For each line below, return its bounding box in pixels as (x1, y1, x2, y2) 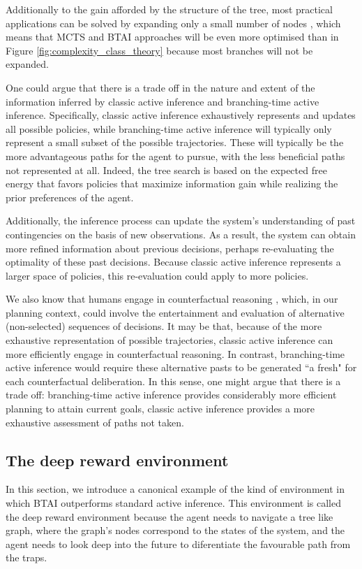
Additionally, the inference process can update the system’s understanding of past (6, 213, 356, 228)
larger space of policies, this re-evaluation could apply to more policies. (6, 268, 309, 282)
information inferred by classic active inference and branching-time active (6, 94, 319, 108)
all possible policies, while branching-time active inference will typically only (6, 121, 332, 136)
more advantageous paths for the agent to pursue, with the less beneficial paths (6, 148, 345, 163)
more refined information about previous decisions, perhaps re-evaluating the (6, 240, 334, 255)
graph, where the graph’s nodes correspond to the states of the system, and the (6, 523, 345, 538)
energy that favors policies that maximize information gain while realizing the (6, 176, 338, 191)
